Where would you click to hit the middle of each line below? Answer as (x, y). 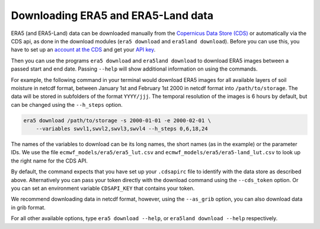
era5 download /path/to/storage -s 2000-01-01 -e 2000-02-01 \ (117, 120)
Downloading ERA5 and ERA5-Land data (112, 15)
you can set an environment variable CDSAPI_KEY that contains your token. (103, 188)
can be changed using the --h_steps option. (67, 104)
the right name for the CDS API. (49, 161)
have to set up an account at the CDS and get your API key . (83, 50)
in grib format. (28, 207)
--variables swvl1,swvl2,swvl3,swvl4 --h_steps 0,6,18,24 (122, 129)
